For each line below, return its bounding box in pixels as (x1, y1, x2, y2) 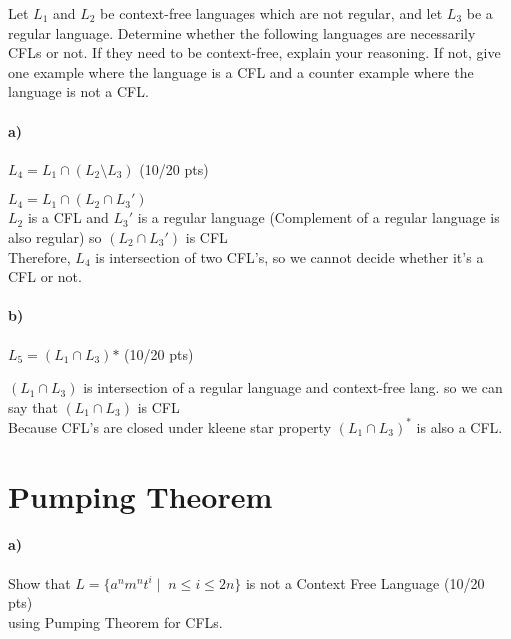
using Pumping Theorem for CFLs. (8, 611, 223, 632)
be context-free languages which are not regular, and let (100, 3, 443, 23)
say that (8, 396, 58, 417)
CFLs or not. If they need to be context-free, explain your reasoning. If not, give (8, 42, 501, 63)
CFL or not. (8, 266, 82, 287)
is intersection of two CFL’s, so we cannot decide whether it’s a (95, 246, 484, 267)
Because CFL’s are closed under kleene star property (8, 416, 332, 437)
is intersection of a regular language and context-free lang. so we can (83, 377, 503, 398)
